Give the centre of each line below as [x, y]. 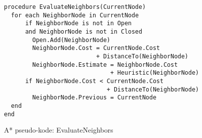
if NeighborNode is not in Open [78, 23]
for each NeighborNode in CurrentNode [75, 15]
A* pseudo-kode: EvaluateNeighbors [59, 130]
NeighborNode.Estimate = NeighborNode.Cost [105, 65]
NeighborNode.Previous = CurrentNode [94, 98]
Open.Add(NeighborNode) [71, 40]
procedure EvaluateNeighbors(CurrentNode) [75, 7]
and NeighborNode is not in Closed [84, 31]
